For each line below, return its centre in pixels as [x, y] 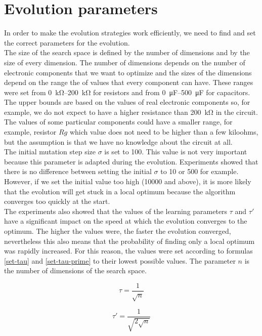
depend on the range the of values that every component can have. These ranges [129, 82]
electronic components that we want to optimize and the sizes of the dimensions [128, 72]
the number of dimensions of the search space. [75, 270]
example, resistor [30, 132]
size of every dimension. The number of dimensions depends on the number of [125, 62]
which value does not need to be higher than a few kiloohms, [164, 132]
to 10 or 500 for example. [200, 171]
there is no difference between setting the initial [78, 171]
